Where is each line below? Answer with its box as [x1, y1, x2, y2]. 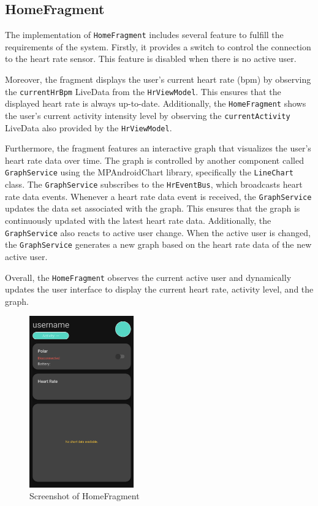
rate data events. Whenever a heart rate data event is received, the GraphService [5, 190, 312, 202]
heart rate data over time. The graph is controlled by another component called [5, 153, 304, 166]
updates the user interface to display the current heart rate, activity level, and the [5, 283, 314, 296]
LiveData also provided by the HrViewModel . [5, 121, 172, 134]
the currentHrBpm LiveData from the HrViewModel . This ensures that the [5, 85, 281, 98]
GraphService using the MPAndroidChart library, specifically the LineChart [5, 166, 293, 178]
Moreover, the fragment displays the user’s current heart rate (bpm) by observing [5, 73, 311, 86]
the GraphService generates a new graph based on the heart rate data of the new [5, 238, 312, 251]
